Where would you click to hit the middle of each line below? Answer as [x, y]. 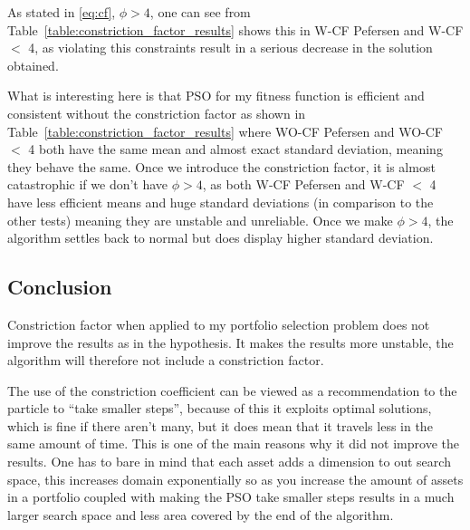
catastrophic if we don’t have [88, 184]
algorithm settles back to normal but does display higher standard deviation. [221, 238]
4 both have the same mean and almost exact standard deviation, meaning [235, 149]
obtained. [33, 65]
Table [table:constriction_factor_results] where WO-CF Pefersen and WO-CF [225, 131]
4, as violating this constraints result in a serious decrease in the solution [230, 48]
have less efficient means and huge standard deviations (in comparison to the [221, 202]
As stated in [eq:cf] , [62, 12]
